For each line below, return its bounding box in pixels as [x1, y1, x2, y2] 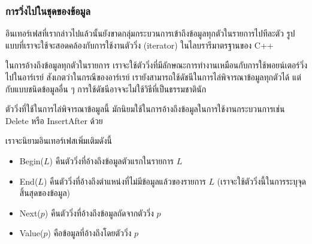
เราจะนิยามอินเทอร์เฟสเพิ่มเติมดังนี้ [5, 134, 113, 147]
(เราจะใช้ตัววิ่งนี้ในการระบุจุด [217, 174, 306, 187]
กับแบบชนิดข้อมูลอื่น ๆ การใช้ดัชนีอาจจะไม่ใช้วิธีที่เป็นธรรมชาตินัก [5, 82, 207, 95]
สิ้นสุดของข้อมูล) [19, 186, 71, 199]
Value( [19, 227, 44, 239]
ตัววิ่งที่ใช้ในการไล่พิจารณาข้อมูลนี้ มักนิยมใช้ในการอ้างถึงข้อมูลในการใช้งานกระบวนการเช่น [5, 103, 285, 115]
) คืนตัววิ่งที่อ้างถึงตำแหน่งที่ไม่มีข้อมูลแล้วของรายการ [43, 174, 206, 187]
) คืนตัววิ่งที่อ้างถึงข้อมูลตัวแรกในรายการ [49, 154, 174, 167]
